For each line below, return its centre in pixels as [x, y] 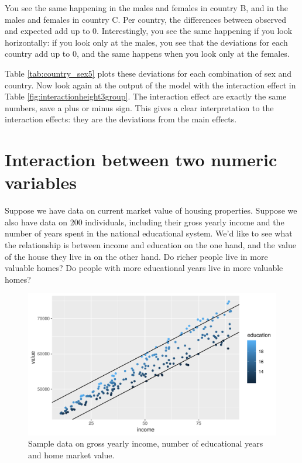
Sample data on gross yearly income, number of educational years [146, 443]
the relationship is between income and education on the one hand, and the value [150, 245]
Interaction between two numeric [141, 160]
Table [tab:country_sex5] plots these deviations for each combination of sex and [148, 73]
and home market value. [71, 455]
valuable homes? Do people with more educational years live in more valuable [144, 268]
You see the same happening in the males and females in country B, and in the [146, 8]
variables [41, 182]
